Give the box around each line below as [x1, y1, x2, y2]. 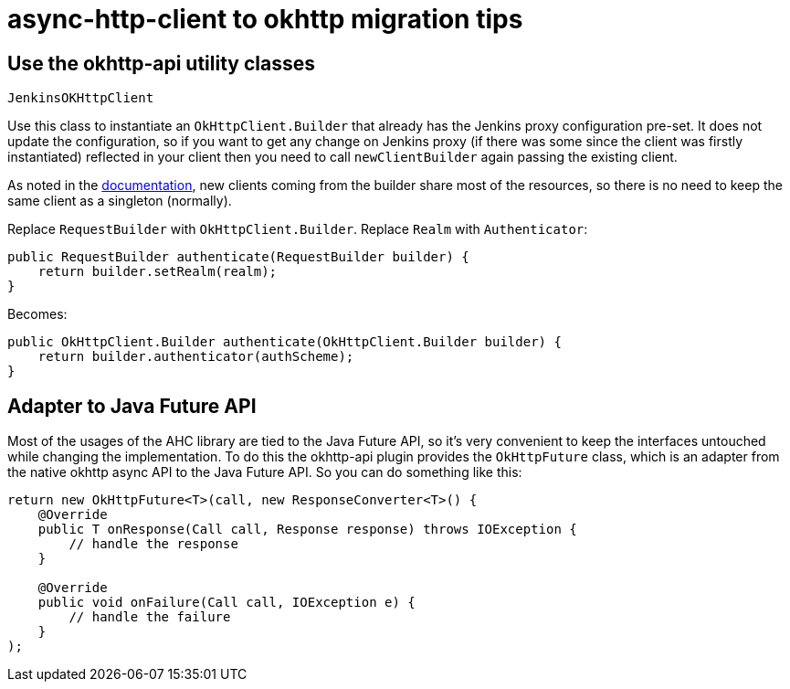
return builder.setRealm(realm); [37, 264, 278, 280]
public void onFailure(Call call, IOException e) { [37, 595, 416, 610]
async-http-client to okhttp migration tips [7, 4, 523, 35]
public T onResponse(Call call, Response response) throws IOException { [37, 522, 577, 537]
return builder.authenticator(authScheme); [37, 349, 354, 365]
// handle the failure [68, 609, 231, 625]
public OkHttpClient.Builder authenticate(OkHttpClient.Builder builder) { [7, 334, 562, 350]
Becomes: [7, 306, 68, 323]
